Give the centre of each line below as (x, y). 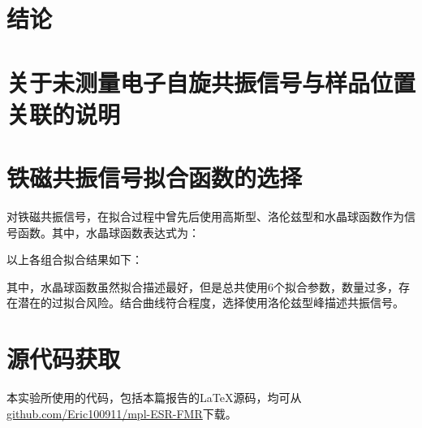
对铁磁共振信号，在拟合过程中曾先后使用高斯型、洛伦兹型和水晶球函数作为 (205, 216)
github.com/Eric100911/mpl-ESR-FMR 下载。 (122, 413)
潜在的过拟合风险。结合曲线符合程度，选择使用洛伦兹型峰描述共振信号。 (211, 303)
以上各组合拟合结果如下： (75, 259)
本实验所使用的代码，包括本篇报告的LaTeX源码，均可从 (154, 398)
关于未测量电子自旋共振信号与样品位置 (211, 82)
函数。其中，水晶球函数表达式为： (108, 232)
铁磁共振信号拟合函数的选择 (155, 177)
